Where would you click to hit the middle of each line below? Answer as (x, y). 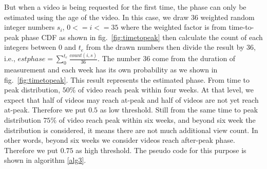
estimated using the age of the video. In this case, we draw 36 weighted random (129, 17)
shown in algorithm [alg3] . (45, 160)
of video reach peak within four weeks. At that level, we (166, 90)
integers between (30, 47)
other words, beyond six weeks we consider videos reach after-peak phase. (120, 140)
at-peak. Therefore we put (45, 110)
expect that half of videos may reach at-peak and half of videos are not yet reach (131, 99)
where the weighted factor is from (174, 27)
